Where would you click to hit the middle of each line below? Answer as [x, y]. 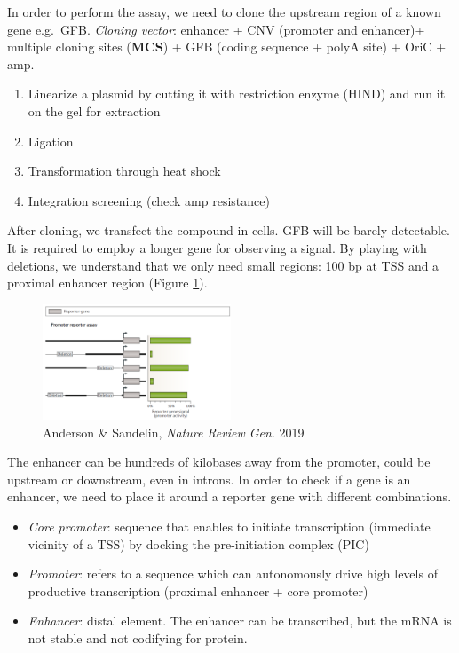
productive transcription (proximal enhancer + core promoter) [198, 590]
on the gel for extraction [94, 110]
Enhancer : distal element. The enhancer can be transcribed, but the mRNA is [240, 621]
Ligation [51, 141]
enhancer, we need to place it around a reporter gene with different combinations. [229, 496]
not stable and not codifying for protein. [138, 637]
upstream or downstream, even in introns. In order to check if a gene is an [209, 479]
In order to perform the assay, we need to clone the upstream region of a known [224, 12]
